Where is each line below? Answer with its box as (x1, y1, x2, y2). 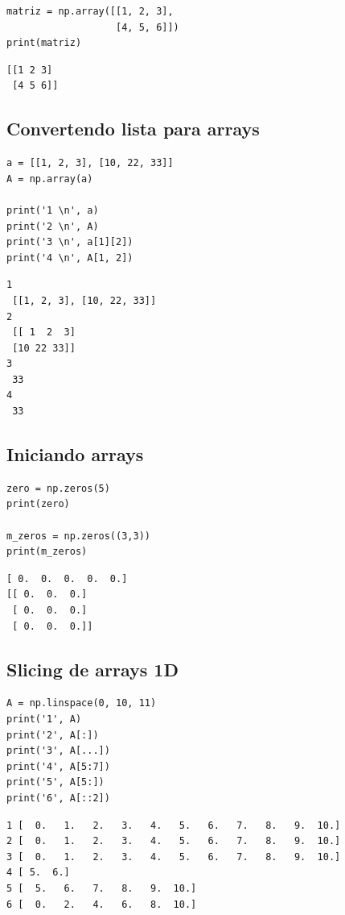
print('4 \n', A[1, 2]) (6, 252, 133, 264)
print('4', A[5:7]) (6, 760, 110, 772)
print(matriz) (6, 37, 82, 49)
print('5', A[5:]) (6, 776, 105, 788)
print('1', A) (6, 713, 82, 726)
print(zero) (6, 498, 70, 510)
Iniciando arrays (6, 442, 144, 467)
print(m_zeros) (6, 546, 88, 558)
